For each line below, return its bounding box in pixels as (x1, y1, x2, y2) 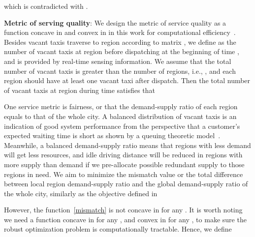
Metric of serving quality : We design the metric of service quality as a (4, 17, 226, 28)
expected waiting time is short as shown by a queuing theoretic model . (4, 130, 221, 141)
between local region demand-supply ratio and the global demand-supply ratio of (4, 178, 248, 189)
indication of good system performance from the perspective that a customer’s (4, 120, 240, 131)
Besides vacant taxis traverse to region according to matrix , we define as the (4, 36, 236, 47)
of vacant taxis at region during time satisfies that (4, 85, 155, 95)
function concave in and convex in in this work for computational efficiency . (4, 27, 236, 37)
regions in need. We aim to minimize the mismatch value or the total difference (4, 169, 243, 179)
